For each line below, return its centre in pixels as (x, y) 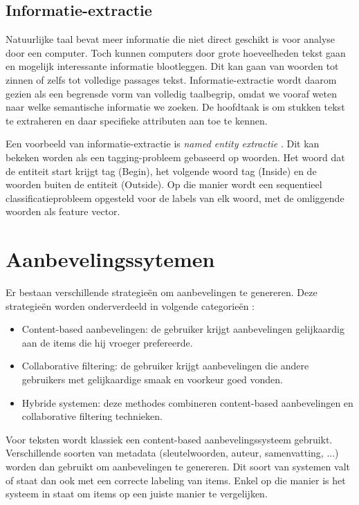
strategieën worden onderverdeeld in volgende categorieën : (130, 305)
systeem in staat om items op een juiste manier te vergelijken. (137, 494)
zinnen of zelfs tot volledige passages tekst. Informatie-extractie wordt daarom (171, 79)
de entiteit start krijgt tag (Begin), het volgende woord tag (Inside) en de (161, 171)
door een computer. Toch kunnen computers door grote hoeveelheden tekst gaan (176, 52)
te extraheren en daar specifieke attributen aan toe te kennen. (137, 120)
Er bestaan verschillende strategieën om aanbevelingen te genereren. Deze (162, 292)
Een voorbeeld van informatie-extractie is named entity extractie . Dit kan (163, 144)
